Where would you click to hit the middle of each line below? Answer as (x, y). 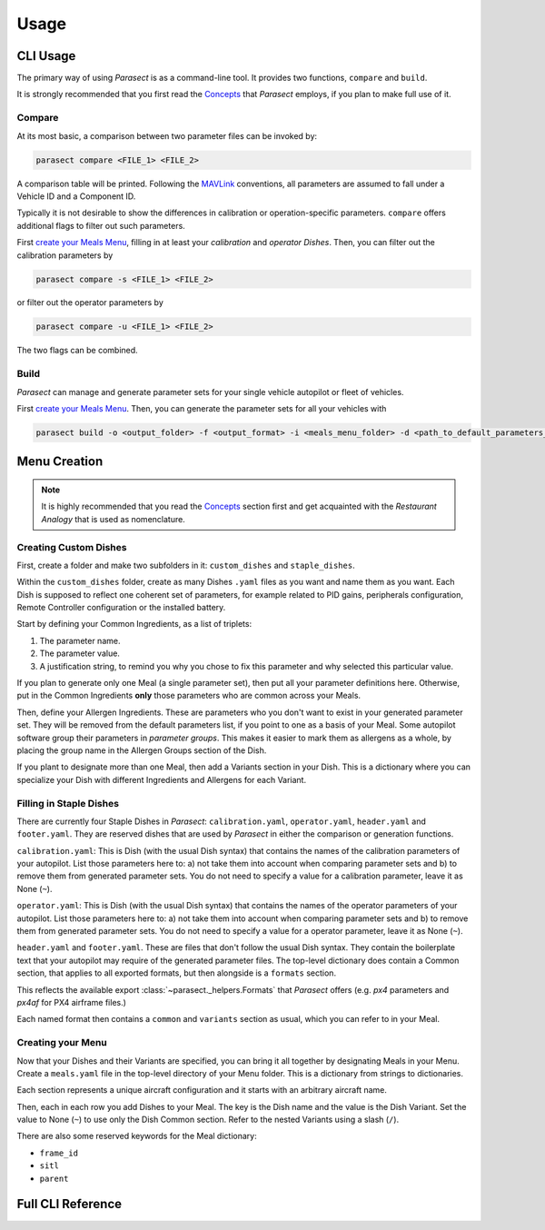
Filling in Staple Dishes (68, 803)
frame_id (59, 1153)
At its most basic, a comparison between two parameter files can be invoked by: (167, 135)
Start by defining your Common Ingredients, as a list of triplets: (134, 624)
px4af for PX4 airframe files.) (72, 1002)
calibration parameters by (65, 255)
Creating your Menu (62, 1043)
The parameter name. (80, 640)
